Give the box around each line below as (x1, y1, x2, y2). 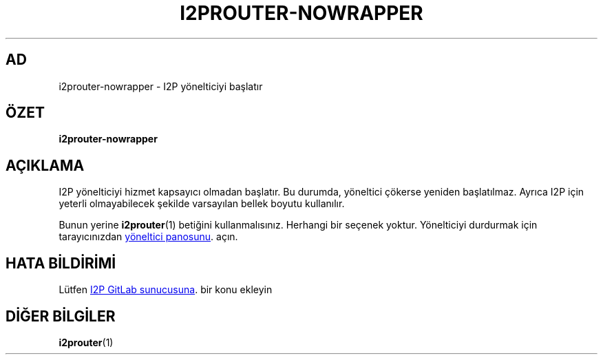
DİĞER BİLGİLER (6, 307, 116, 325)
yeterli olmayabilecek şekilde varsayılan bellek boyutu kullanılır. (59, 198, 345, 210)
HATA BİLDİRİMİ (6, 254, 116, 272)
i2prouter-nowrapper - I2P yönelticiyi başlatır (59, 80, 263, 92)
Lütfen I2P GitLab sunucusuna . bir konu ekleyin (59, 284, 273, 296)
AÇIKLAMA (6, 156, 85, 174)
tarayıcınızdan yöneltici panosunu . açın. (59, 231, 238, 243)
